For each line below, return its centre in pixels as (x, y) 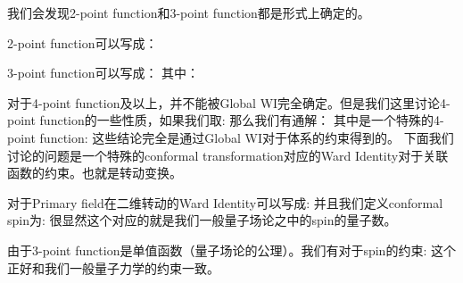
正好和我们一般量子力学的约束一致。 (113, 267)
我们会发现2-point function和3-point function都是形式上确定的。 (189, 12)
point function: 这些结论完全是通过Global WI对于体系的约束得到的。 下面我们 (231, 137)
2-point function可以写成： (83, 42)
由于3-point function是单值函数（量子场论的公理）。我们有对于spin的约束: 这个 (231, 250)
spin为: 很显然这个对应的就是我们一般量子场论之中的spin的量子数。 (202, 220)
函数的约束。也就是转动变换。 (95, 173)
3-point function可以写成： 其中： (103, 73)
